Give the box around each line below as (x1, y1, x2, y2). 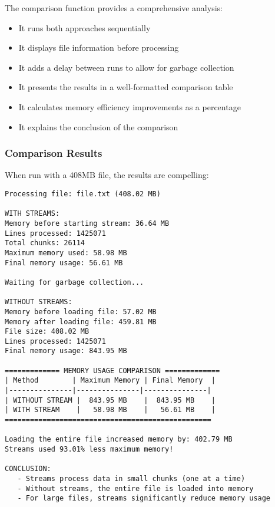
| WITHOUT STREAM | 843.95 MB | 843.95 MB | (5, 396, 216, 404)
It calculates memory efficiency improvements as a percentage (18, 100, 241, 113)
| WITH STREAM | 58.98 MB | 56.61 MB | (5, 406, 216, 414)
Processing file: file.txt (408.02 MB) (5, 189, 161, 198)
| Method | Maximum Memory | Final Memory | (5, 376, 216, 385)
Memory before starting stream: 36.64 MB (5, 219, 170, 228)
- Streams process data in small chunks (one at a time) (17, 475, 246, 483)
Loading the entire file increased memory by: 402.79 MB (5, 435, 233, 444)
